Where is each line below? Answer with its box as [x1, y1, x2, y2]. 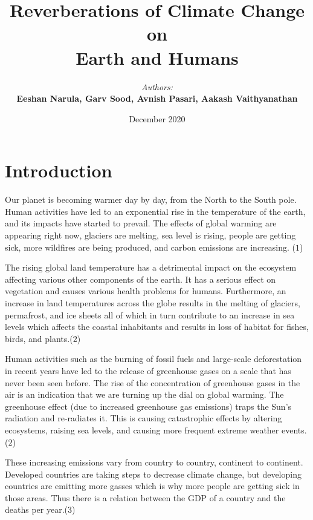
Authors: [141, 80, 173, 93]
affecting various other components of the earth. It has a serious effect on [5, 272, 276, 285]
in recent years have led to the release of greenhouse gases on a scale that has [5, 364, 291, 377]
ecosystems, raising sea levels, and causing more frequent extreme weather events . [5, 423, 307, 436]
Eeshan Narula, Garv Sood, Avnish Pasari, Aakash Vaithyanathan [16, 92, 298, 105]
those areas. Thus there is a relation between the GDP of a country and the [5, 491, 286, 504]
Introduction [5, 158, 112, 183]
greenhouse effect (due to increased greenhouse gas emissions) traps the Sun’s [5, 400, 292, 412]
